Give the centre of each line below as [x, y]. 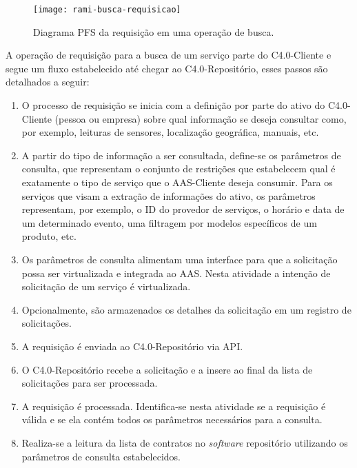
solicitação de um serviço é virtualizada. [106, 286]
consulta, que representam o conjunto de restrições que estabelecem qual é [178, 169]
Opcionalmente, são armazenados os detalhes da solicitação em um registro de [186, 309]
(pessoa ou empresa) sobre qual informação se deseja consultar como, [201, 118]
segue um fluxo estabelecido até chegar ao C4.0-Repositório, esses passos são [167, 68]
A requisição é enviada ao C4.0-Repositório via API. [132, 346]
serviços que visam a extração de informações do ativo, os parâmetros [169, 195]
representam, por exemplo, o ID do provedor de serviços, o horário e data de [183, 209]
